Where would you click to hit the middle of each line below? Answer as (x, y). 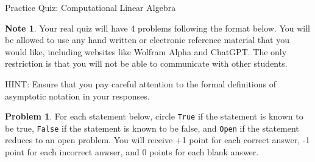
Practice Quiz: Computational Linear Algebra (90, 7)
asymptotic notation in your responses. (77, 96)
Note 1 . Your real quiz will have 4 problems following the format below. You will (158, 28)
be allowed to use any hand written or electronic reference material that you (147, 40)
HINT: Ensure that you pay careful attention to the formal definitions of (141, 83)
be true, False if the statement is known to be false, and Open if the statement (152, 128)
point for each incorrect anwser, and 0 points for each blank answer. (132, 152)
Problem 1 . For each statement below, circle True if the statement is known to (154, 116)
